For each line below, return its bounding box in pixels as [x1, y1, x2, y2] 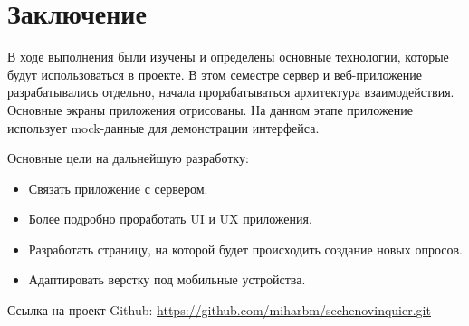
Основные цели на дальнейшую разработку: [7, 149, 249, 168]
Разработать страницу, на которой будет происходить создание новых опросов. [28, 239, 463, 258]
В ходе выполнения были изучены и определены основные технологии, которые [7, 47, 449, 66]
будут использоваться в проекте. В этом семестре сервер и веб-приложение [7, 64, 422, 83]
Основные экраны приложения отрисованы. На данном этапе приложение [7, 100, 413, 119]
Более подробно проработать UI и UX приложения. [28, 209, 312, 228]
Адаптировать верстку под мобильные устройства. [28, 270, 306, 289]
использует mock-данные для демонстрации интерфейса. [7, 118, 320, 137]
